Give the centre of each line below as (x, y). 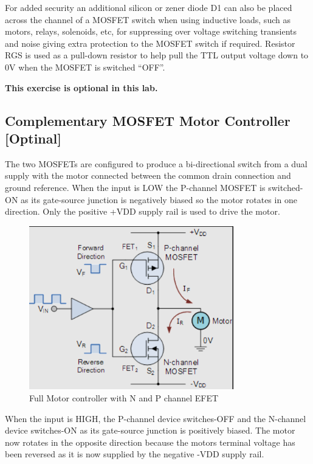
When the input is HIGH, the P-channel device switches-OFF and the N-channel (156, 418)
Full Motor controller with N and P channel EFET (124, 397)
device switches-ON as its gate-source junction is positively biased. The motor (150, 430)
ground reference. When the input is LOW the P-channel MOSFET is (135, 187)
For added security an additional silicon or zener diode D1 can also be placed (149, 7)
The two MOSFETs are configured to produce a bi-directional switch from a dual (156, 163)
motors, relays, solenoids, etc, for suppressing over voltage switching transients (151, 31)
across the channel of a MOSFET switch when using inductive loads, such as (148, 19)
